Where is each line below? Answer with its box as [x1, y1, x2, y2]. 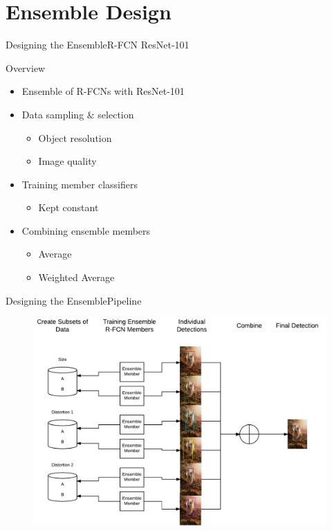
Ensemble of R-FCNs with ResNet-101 [21, 84, 185, 98]
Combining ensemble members [21, 223, 151, 237]
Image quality [38, 154, 97, 168]
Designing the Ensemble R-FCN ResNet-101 [6, 37, 190, 52]
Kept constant [38, 200, 99, 215]
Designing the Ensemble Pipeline [6, 293, 142, 307]
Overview [6, 60, 46, 75]
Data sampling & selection [21, 107, 134, 121]
